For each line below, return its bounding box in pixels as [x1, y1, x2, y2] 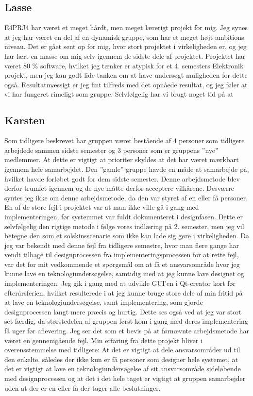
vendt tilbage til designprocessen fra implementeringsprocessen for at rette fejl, [4, 249, 239, 260]
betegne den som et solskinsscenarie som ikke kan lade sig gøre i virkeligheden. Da [4, 231, 250, 241]
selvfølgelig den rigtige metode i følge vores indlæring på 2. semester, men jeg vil [4, 221, 244, 231]
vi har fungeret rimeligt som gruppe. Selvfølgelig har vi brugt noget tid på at [4, 89, 234, 99]
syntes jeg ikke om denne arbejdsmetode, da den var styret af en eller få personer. [4, 192, 248, 202]
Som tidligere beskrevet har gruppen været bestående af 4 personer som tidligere [4, 135, 245, 146]
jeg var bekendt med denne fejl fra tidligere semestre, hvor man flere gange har [4, 240, 239, 250]
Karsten [4, 113, 46, 128]
